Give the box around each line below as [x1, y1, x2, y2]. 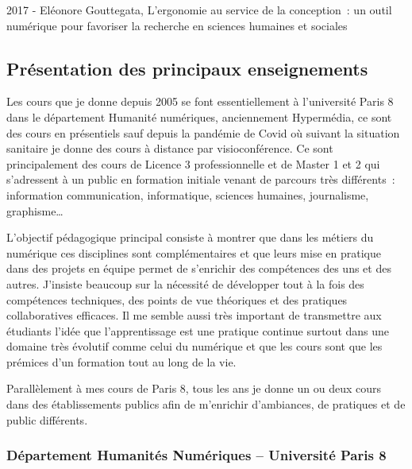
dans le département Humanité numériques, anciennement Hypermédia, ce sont [6, 108, 392, 125]
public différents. [6, 411, 88, 428]
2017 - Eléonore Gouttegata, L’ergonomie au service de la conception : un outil [6, 2, 392, 17]
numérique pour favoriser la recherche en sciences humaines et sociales [6, 17, 348, 33]
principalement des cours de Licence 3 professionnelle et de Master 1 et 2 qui [6, 155, 380, 172]
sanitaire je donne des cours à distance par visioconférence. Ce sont [6, 140, 333, 157]
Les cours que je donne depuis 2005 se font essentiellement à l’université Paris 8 [6, 93, 394, 110]
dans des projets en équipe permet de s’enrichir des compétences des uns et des [6, 260, 391, 277]
